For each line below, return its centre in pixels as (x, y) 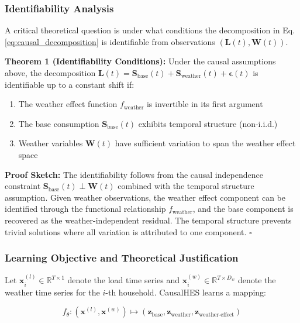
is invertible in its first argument (205, 104)
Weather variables (51, 143)
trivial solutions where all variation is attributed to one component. (126, 231)
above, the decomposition (50, 73)
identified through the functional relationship (85, 209)
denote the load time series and (123, 280)
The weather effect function (68, 104)
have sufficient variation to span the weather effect (205, 143)
